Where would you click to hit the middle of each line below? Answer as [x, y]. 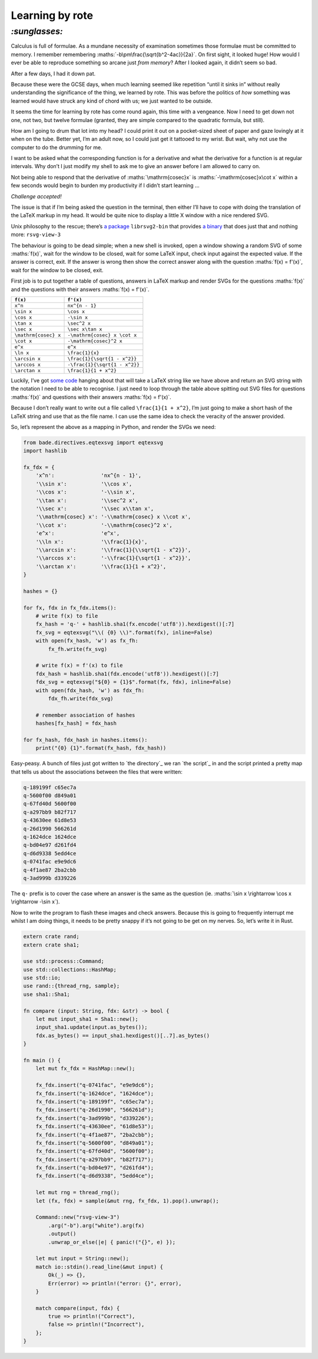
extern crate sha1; [51, 945]
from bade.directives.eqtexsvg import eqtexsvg [93, 442]
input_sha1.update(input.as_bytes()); [92, 1027]
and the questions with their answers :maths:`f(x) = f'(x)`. [80, 289]
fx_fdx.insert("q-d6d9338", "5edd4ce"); [95, 1176]
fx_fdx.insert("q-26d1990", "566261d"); [95, 1110]
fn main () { [42, 1060]
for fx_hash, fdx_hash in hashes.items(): [85, 740]
